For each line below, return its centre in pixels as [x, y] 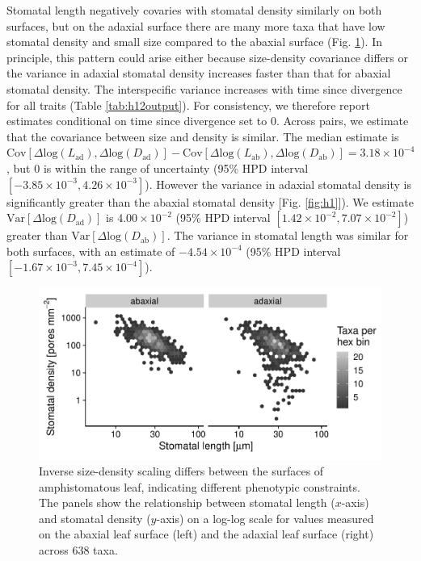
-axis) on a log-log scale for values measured [265, 518]
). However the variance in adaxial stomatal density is [278, 184]
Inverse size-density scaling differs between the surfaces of [181, 471]
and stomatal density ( [95, 518]
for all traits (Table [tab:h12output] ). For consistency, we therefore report [188, 105]
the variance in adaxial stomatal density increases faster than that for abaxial [199, 73]
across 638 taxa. [78, 550]
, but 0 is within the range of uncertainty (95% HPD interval [158, 167]
